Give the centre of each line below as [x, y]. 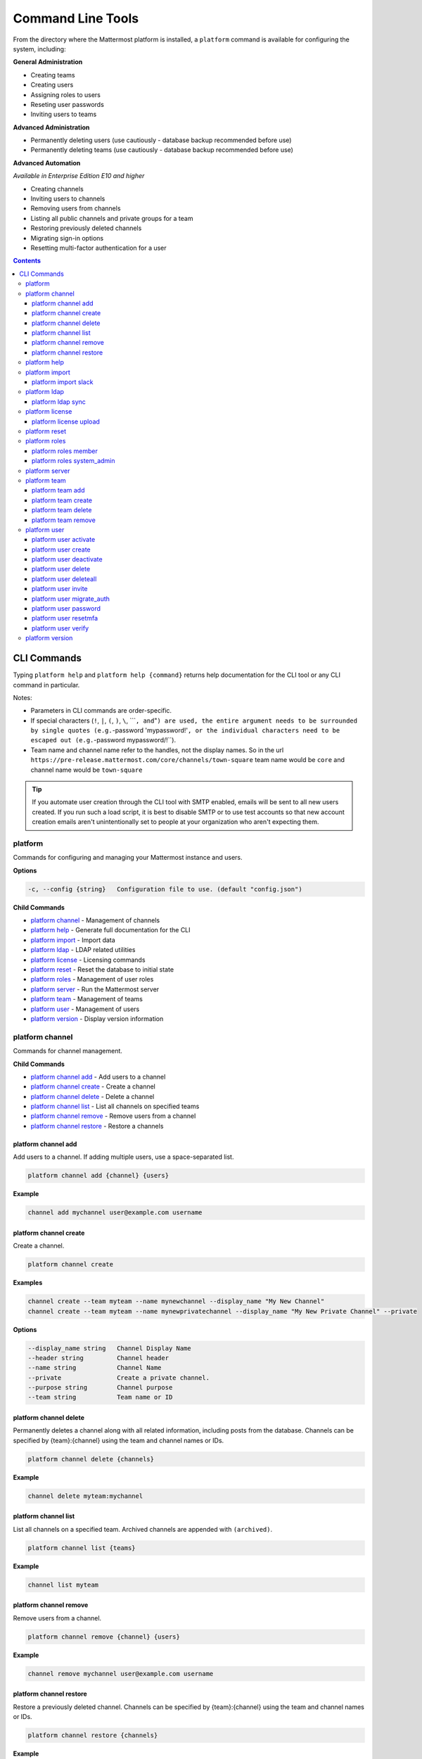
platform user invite [60, 589]
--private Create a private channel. [119, 1378]
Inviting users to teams [64, 114]
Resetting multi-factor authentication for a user [98, 248]
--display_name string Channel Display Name [109, 1348]
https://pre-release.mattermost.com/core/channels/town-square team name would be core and [187, 760]
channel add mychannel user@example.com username [115, 1213]
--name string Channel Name [95, 1368]
